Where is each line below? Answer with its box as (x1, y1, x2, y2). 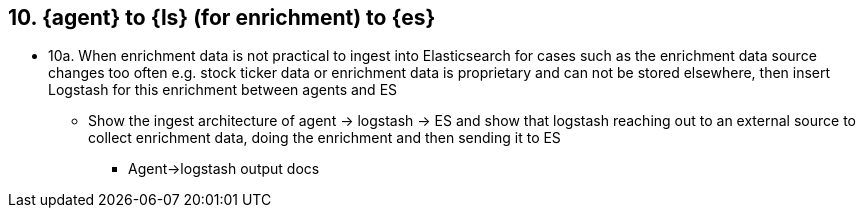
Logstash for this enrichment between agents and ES (48, 81, 398, 99)
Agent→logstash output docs (128, 160, 320, 178)
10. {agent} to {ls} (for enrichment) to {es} (8, 5, 436, 30)
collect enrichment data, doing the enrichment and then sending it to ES (88, 129, 561, 147)
